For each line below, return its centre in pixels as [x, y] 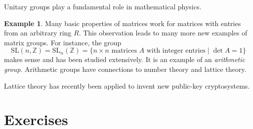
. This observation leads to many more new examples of [163, 33]
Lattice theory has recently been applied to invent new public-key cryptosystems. [127, 85]
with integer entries [176, 51]
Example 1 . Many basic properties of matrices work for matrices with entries [123, 23]
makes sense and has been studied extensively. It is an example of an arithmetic [125, 59]
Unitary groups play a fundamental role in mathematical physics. [103, 6]
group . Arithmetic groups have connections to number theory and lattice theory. [125, 69]
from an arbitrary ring [38, 33]
